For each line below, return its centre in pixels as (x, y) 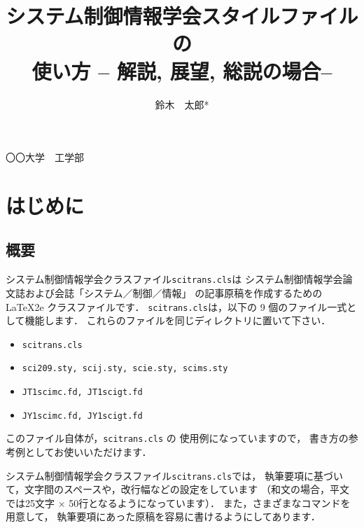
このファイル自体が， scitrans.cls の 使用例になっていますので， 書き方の (177, 438)
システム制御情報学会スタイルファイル (182, 16)
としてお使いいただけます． (88, 452)
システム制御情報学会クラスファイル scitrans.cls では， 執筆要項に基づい (174, 475)
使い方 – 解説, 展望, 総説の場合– (182, 70)
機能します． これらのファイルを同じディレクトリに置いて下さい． (178, 320)
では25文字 (30, 502)
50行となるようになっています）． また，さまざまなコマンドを (210, 502)
